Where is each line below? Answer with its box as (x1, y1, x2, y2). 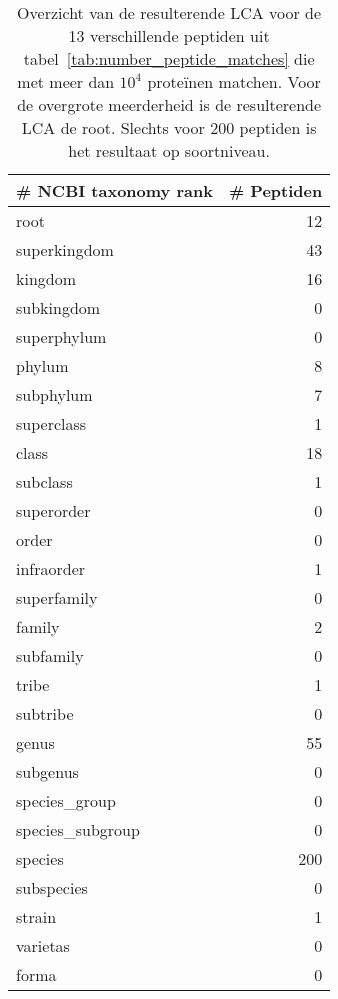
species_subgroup (16, 818, 140, 841)
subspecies (16, 876, 88, 899)
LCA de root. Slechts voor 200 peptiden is (21, 116, 317, 139)
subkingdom (16, 296, 101, 319)
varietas (16, 934, 70, 957)
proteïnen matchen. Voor (147, 70, 321, 93)
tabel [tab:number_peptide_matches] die (23, 47, 315, 70)
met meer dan (17, 70, 115, 93)
